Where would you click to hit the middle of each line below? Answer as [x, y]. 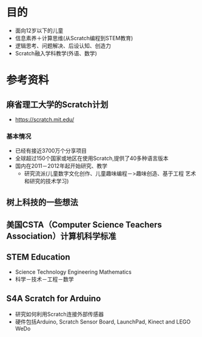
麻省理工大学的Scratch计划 [57, 104]
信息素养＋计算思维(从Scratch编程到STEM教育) [74, 38]
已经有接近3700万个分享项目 [51, 151]
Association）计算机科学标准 [61, 236]
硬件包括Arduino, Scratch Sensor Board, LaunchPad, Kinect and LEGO [103, 321]
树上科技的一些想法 [42, 202]
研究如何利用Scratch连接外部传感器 [59, 314]
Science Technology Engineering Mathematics [73, 272]
